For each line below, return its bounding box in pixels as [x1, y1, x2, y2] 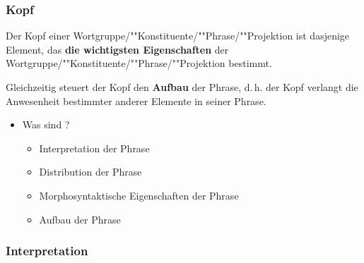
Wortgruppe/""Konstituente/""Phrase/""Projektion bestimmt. [6, 56, 272, 71]
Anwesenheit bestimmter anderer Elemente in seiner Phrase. [6, 93, 266, 108]
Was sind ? [22, 117, 70, 132]
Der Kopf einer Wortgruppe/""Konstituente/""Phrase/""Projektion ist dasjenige [6, 28, 350, 43]
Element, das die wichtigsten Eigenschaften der [6, 42, 229, 56]
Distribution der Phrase [39, 164, 142, 179]
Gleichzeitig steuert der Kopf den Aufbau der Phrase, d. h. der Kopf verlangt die [6, 80, 358, 94]
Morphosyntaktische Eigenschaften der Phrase [39, 188, 239, 202]
